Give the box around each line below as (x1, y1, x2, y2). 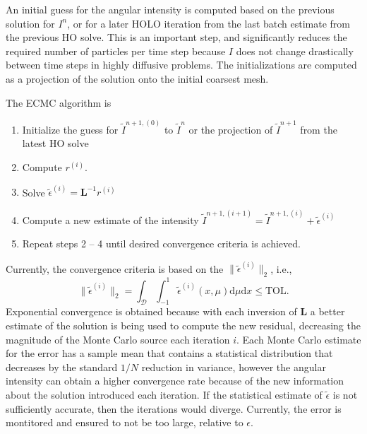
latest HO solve (22, 136, 89, 151)
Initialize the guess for (22, 122, 119, 136)
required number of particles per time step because (6, 43, 226, 58)
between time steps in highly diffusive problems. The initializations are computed (6, 57, 357, 72)
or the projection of (188, 122, 273, 136)
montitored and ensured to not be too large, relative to (6, 415, 243, 430)
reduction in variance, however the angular (141, 359, 326, 374)
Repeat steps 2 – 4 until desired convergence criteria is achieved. (22, 236, 301, 251)
